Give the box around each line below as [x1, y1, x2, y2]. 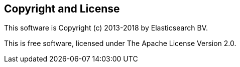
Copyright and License [4, 2, 120, 15]
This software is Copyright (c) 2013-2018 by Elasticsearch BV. [4, 23, 208, 32]
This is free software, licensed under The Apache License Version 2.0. [4, 39, 236, 48]
